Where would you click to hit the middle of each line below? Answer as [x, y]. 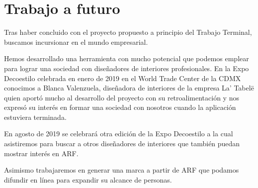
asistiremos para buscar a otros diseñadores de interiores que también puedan [122, 143]
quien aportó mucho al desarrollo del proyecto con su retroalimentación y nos [122, 97]
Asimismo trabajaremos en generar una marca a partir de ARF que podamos [122, 170]
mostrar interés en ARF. [41, 153]
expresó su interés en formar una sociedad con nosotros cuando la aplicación [120, 107]
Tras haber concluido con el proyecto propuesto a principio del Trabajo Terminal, [128, 32]
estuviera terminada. [35, 117]
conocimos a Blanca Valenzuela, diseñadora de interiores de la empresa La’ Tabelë [129, 88]
